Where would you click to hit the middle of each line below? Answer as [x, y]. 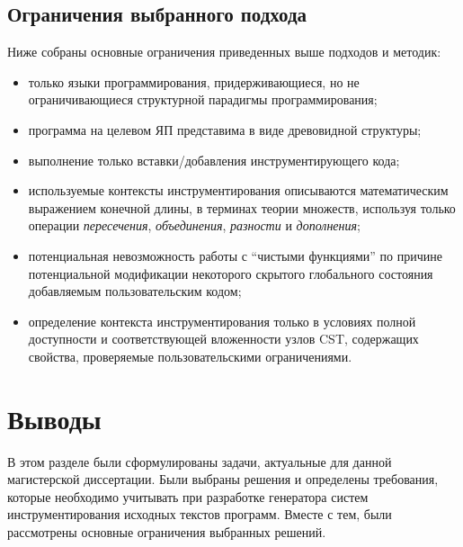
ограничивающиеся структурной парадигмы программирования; [203, 99]
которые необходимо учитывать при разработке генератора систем [188, 496]
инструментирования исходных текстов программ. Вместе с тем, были [200, 514]
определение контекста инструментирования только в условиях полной [222, 321]
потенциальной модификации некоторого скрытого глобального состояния [231, 273]
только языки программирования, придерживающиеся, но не [194, 81]
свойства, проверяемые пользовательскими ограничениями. [190, 356]
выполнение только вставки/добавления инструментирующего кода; [214, 160]
